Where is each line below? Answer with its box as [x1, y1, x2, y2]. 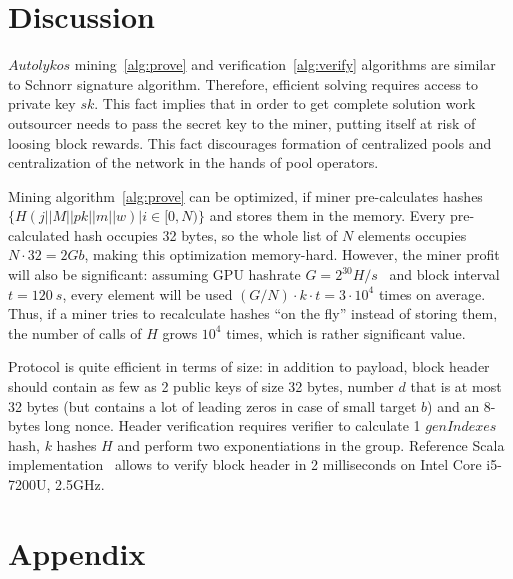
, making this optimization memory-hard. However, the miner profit [84, 244, 500, 265]
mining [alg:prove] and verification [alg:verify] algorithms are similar [74, 54, 496, 75]
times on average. [378, 283, 486, 304]
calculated [8, 224, 70, 245]
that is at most [410, 376, 502, 397]
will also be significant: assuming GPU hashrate [8, 264, 301, 285]
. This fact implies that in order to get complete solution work [94, 93, 476, 114]
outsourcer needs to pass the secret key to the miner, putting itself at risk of [8, 112, 476, 133]
